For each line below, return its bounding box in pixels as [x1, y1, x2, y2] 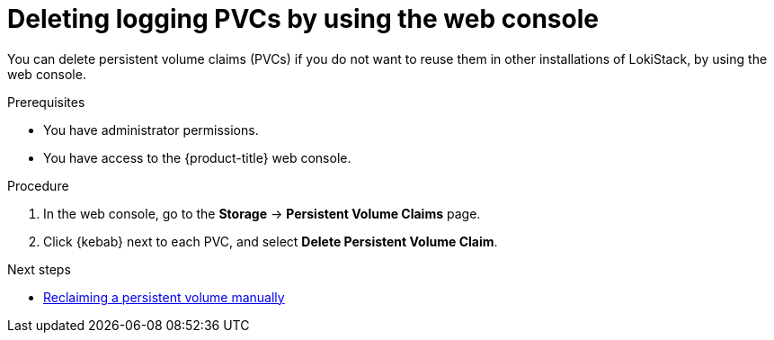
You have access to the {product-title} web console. [43, 149, 351, 166]
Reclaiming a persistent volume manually [43, 289, 285, 305]
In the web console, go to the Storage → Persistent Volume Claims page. [43, 205, 481, 221]
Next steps [7, 261, 71, 277]
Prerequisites [7, 94, 85, 110]
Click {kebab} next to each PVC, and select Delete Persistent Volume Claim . [43, 233, 498, 249]
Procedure [7, 177, 69, 193]
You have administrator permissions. [43, 121, 259, 138]
